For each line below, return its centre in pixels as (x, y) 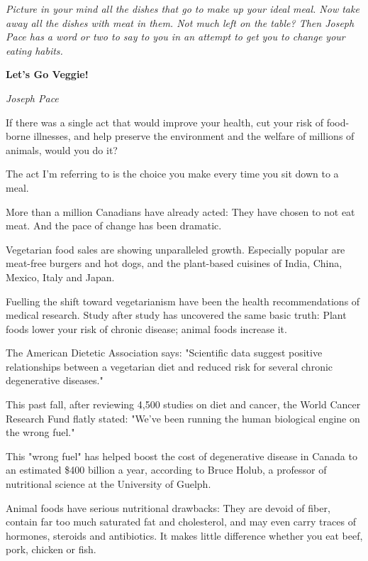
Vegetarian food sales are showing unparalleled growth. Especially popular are (175, 249)
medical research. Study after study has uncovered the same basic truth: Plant (176, 315)
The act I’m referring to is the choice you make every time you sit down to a (172, 174)
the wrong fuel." (40, 432)
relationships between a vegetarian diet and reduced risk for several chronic (169, 366)
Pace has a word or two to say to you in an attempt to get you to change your (175, 37)
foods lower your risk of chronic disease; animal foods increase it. (146, 328)
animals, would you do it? (62, 149)
